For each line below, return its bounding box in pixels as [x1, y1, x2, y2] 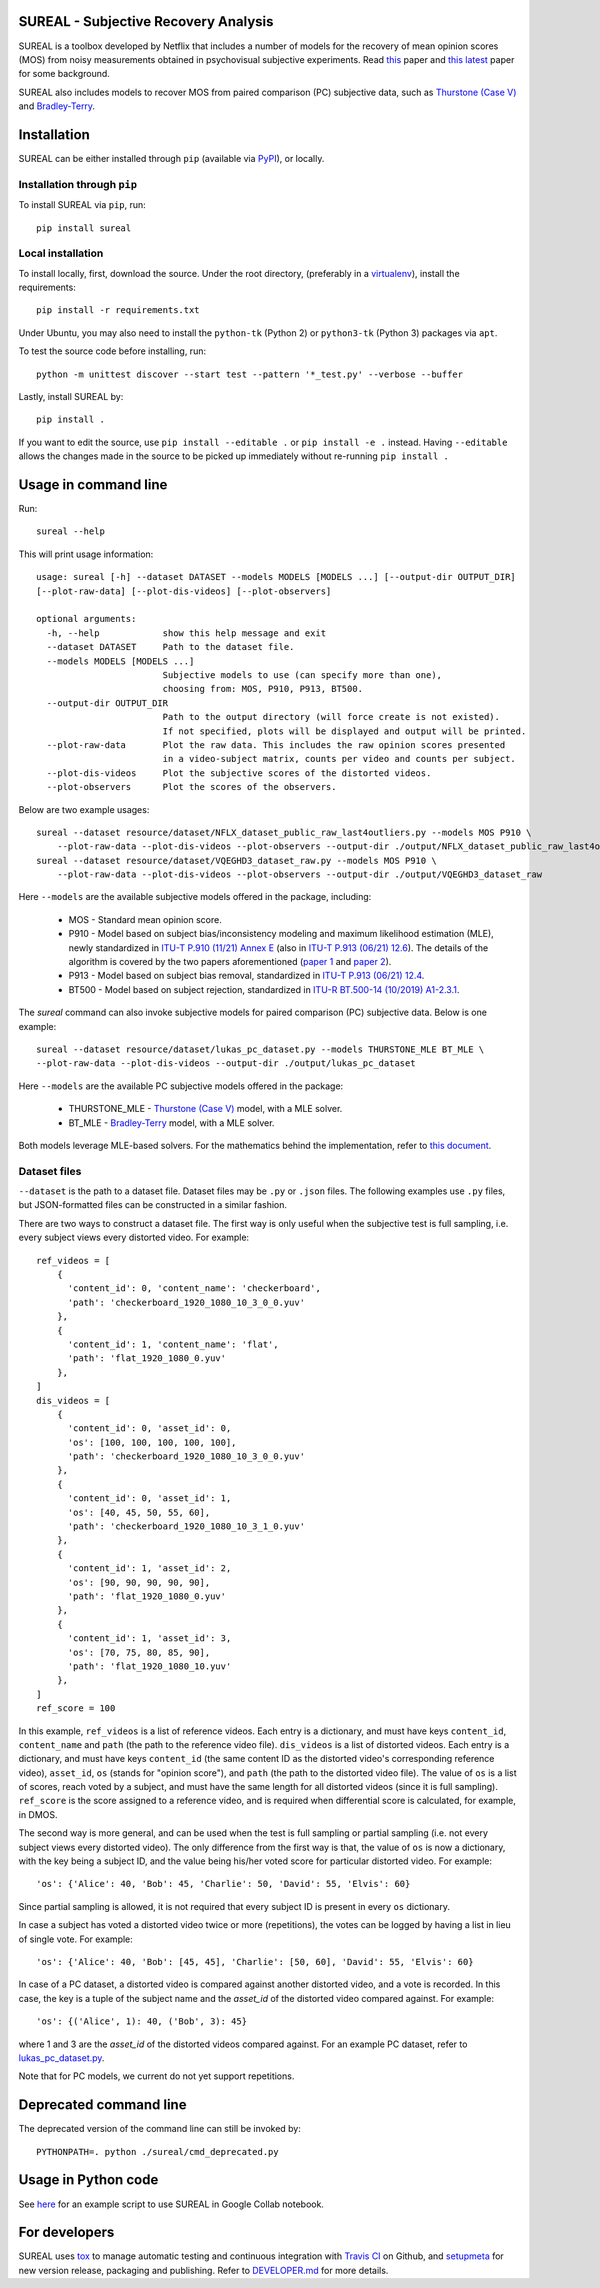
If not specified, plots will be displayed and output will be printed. [162, 725, 527, 737]
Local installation [18, 246, 104, 260]
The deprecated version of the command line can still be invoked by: [18, 2123, 302, 2135]
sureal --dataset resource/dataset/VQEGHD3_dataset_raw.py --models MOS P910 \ [36, 855, 437, 866]
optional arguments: [36, 613, 137, 625]
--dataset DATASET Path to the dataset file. [46, 641, 295, 653]
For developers [18, 2224, 115, 2241]
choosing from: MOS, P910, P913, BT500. [162, 683, 364, 695]
